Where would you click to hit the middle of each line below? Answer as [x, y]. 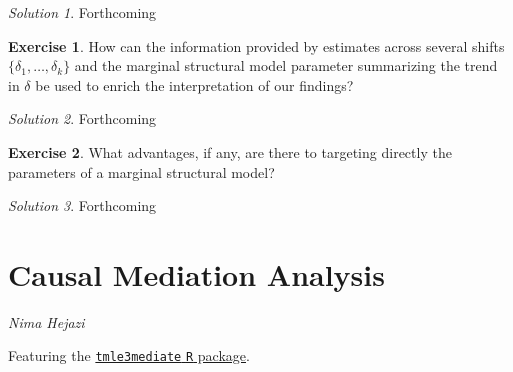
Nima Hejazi [46, 321]
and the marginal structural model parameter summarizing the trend [286, 65]
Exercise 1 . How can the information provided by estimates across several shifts [256, 45]
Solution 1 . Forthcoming [82, 12]
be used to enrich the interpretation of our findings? [194, 84]
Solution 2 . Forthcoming [82, 118]
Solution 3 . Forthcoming [82, 205]
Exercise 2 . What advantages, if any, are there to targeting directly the [230, 151]
